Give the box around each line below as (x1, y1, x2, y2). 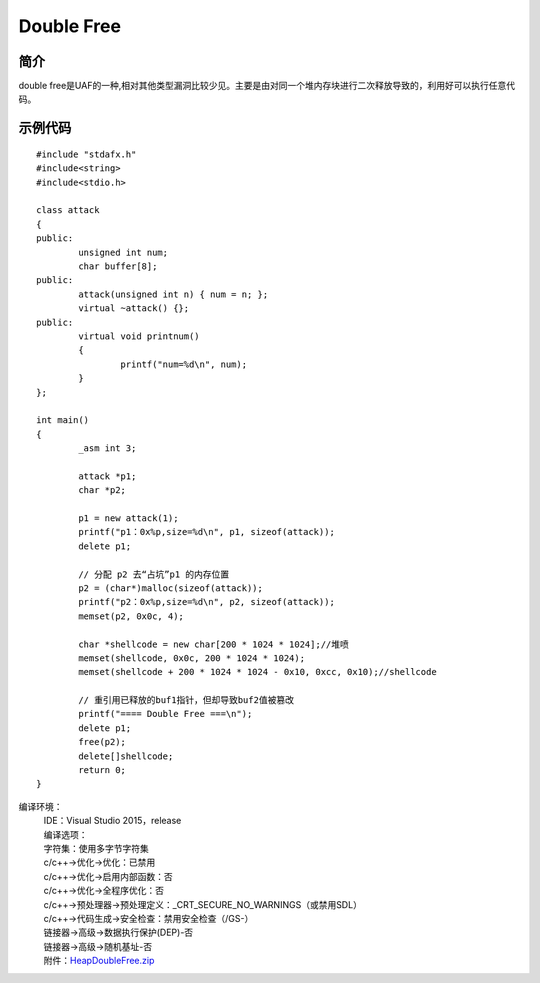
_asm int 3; (78, 443, 137, 454)
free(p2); (78, 736, 127, 748)
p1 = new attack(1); (78, 513, 179, 524)
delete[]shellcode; (78, 750, 174, 762)
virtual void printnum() (78, 330, 200, 342)
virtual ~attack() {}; (78, 303, 190, 314)
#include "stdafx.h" (36, 148, 137, 160)
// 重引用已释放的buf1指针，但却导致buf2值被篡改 (78, 695, 295, 706)
